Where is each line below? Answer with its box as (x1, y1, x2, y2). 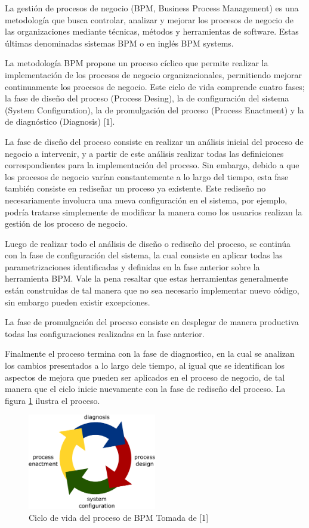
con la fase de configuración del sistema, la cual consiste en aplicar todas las (5, 249, 283, 261)
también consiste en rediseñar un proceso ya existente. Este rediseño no (5, 182, 266, 194)
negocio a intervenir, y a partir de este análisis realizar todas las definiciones (5, 147, 284, 159)
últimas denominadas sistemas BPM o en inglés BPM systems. (5, 36, 234, 49)
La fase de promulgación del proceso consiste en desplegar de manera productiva (5, 316, 299, 328)
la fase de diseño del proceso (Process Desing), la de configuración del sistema (5, 92, 289, 104)
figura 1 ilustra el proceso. (5, 394, 100, 406)
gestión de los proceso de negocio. (5, 217, 128, 230)
